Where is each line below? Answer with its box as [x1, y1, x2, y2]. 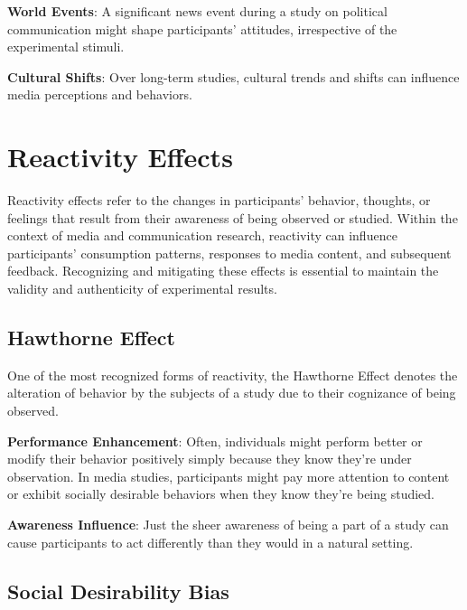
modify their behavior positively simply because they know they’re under [7, 449, 412, 468]
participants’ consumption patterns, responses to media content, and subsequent [7, 243, 452, 262]
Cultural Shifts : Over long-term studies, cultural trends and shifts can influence [7, 67, 460, 86]
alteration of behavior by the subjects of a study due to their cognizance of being [7, 383, 456, 402]
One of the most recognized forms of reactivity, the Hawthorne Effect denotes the [7, 365, 458, 384]
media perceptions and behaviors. [7, 85, 192, 104]
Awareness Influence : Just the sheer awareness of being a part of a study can [7, 515, 449, 534]
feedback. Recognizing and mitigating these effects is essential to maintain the [7, 261, 439, 280]
